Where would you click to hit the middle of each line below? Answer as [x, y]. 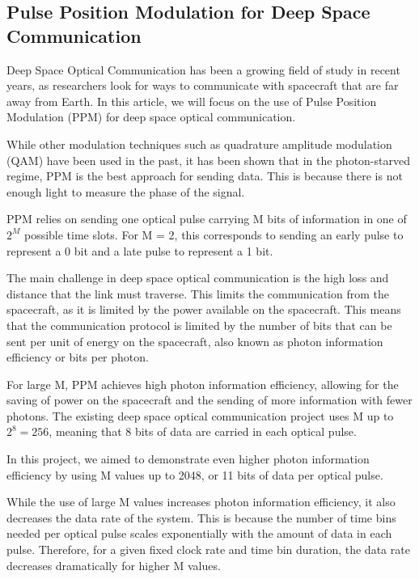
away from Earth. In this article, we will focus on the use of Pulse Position [192, 101]
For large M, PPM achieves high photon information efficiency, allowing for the [203, 384]
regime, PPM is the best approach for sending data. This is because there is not [205, 176]
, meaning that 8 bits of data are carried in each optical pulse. [203, 431]
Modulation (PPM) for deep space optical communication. [151, 117]
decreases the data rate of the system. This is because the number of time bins [201, 517]
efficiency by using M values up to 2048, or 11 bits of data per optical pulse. [195, 474]
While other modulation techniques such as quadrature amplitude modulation [199, 144]
